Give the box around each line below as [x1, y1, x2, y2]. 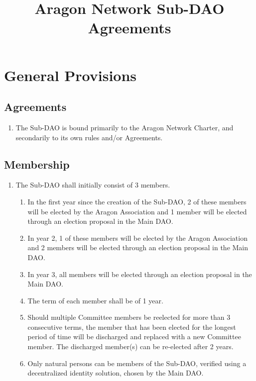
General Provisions [4, 65, 137, 85]
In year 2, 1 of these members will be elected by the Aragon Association [27, 232, 248, 243]
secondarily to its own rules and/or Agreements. [15, 132, 163, 142]
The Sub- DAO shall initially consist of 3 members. [15, 180, 170, 190]
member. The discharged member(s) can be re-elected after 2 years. [27, 341, 234, 352]
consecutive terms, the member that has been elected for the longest [27, 321, 236, 332]
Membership [4, 156, 70, 172]
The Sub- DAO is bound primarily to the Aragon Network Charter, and [15, 122, 234, 132]
